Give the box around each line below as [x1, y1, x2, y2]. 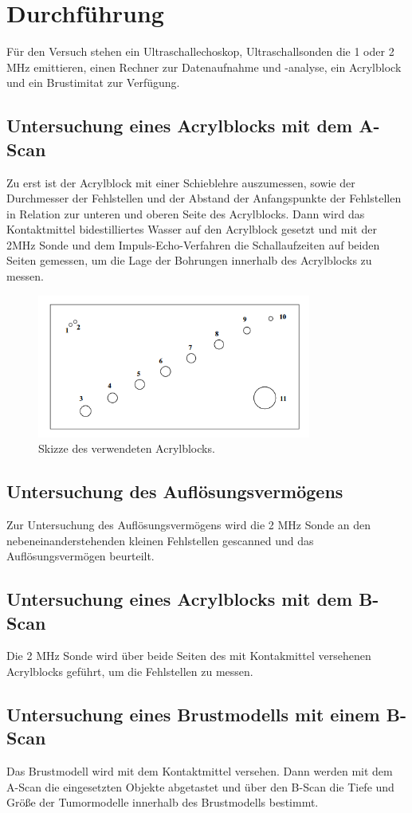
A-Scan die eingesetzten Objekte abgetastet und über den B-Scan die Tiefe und [6, 778, 394, 795]
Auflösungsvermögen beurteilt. [6, 548, 155, 564]
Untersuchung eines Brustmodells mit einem [6, 702, 380, 727]
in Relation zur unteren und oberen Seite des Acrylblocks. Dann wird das [6, 205, 365, 222]
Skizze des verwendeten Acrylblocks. [38, 440, 215, 457]
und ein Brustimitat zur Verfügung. [6, 74, 180, 91]
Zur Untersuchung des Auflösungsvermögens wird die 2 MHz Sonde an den [6, 516, 371, 533]
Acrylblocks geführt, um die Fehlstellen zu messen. [6, 663, 253, 680]
